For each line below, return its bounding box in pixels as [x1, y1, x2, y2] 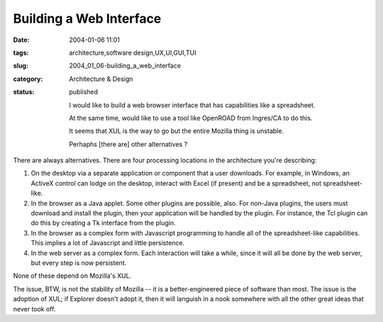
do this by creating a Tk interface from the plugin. [30, 219, 176, 227]
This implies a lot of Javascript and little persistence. [30, 239, 185, 247]
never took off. [13, 304, 56, 313]
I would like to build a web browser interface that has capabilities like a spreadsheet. [69, 100, 316, 109]
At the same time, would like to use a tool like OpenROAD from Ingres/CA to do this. [69, 114, 313, 122]
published [69, 87, 99, 96]
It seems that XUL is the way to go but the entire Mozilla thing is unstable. [69, 127, 284, 135]
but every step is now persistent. [30, 258, 127, 267]
